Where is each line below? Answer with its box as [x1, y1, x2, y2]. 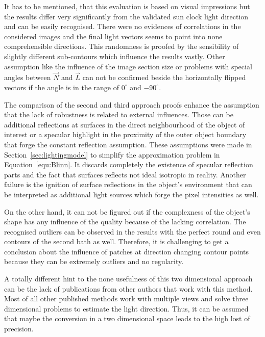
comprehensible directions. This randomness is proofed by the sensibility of [4, 41, 239, 51]
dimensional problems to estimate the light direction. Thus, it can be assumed [4, 303, 249, 314]
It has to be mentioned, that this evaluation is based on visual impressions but [4, 1, 250, 11]
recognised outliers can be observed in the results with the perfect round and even [4, 226, 261, 237]
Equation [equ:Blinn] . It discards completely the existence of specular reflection [4, 159, 253, 170]
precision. [4, 323, 34, 334]
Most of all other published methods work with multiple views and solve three [4, 293, 249, 304]
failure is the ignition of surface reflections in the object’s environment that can [4, 179, 252, 190]
